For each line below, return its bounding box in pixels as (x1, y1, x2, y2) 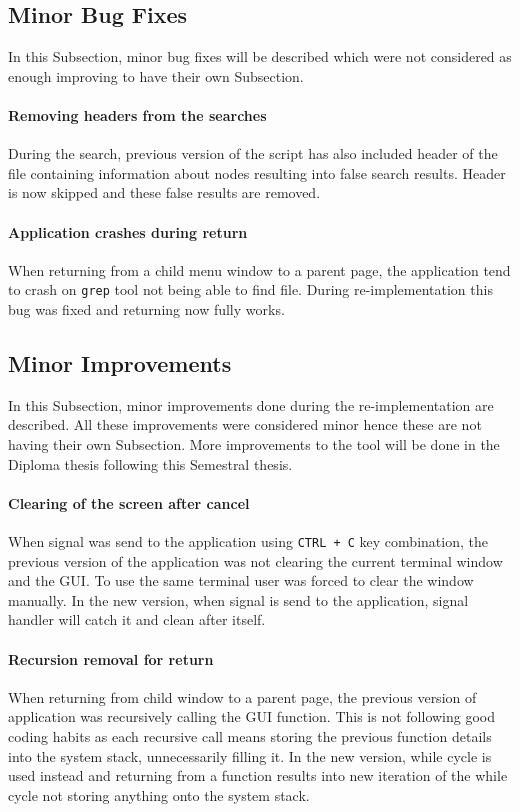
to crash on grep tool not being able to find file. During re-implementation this (8, 279, 493, 300)
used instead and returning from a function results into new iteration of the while (8, 765, 508, 786)
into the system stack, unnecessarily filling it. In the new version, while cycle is (8, 745, 492, 766)
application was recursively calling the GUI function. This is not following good (8, 706, 496, 727)
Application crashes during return (8, 221, 248, 242)
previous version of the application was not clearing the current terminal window (8, 550, 503, 571)
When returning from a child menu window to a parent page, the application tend (8, 259, 511, 280)
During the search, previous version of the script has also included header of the (8, 143, 498, 164)
